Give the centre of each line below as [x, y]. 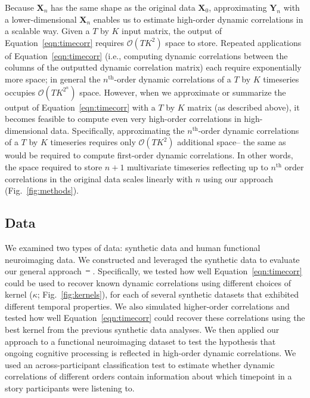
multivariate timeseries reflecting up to [198, 166]
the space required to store [54, 166]
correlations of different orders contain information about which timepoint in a [148, 376]
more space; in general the [53, 79]
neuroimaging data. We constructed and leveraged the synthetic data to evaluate [152, 259]
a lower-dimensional [41, 19]
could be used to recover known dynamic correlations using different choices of [148, 282]
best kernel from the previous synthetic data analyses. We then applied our [142, 330]
